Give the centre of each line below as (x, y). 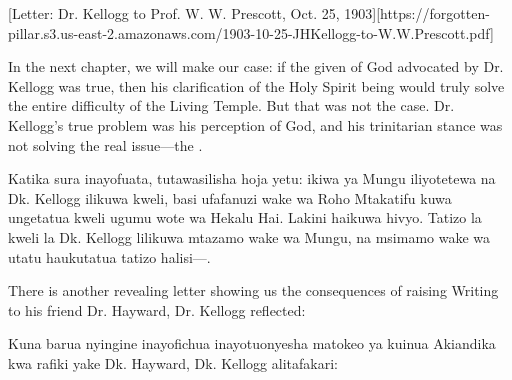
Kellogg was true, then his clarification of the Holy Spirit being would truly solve (256, 85)
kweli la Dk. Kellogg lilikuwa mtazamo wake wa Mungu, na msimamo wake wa (249, 236)
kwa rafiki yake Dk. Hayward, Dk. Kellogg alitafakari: (173, 362)
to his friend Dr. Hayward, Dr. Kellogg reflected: (157, 309)
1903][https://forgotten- (417, 13)
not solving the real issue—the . (105, 144)
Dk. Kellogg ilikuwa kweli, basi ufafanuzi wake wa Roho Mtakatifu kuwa (230, 197)
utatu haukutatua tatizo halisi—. (109, 256)
